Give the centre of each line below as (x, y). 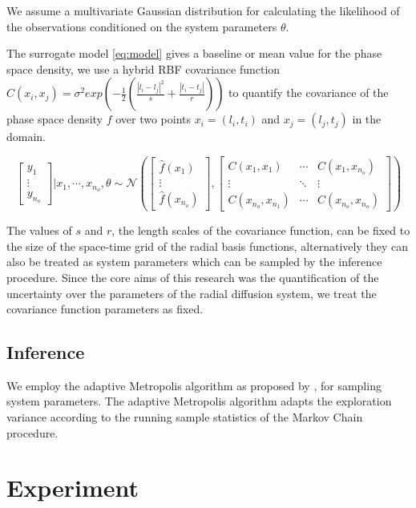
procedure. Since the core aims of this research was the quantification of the (193, 277)
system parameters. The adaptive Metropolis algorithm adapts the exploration (199, 401)
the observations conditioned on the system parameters (142, 26)
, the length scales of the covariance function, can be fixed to (261, 230)
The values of (39, 230)
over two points (153, 119)
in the (367, 119)
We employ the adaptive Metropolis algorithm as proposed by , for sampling (194, 385)
